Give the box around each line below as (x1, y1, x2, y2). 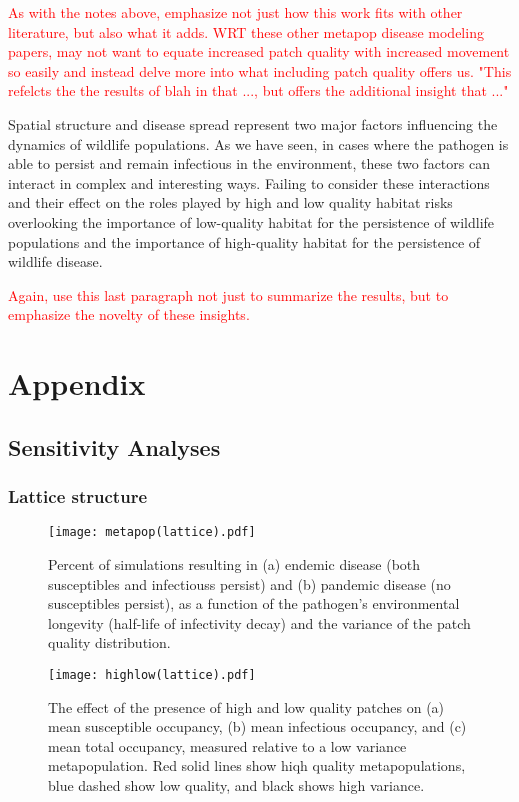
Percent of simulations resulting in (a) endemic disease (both (48, 553, 421, 574)
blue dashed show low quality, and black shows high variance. (48, 774, 425, 795)
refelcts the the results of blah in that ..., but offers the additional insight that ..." (8, 80, 509, 101)
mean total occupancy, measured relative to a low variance (48, 735, 407, 756)
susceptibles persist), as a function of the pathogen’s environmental (48, 593, 460, 614)
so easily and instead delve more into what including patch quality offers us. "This (8, 60, 512, 81)
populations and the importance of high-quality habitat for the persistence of (8, 231, 481, 252)
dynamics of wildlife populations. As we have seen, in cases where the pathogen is (8, 133, 509, 154)
